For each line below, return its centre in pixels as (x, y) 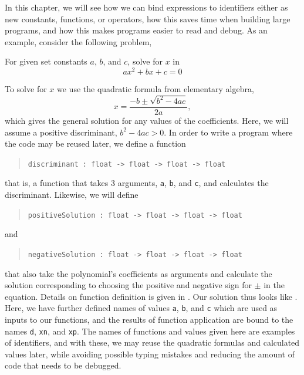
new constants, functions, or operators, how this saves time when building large (148, 18)
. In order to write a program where (228, 132)
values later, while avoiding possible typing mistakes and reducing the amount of (150, 354)
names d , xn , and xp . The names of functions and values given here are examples (150, 331)
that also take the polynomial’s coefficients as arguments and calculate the (139, 273)
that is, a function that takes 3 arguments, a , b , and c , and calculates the (137, 183)
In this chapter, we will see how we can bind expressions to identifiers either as (146, 7)
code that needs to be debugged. (63, 365)
